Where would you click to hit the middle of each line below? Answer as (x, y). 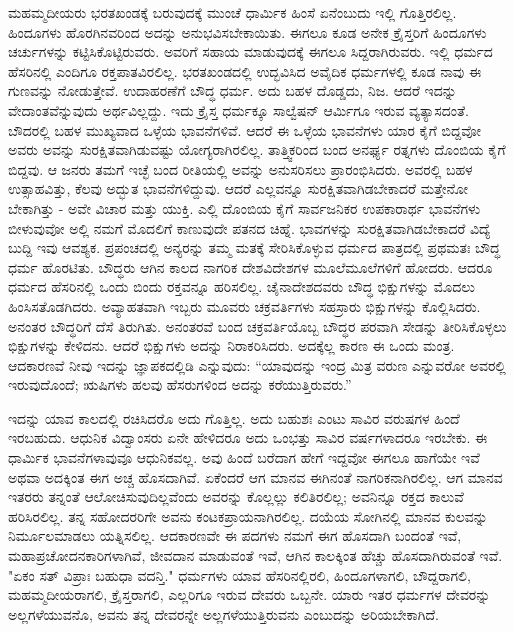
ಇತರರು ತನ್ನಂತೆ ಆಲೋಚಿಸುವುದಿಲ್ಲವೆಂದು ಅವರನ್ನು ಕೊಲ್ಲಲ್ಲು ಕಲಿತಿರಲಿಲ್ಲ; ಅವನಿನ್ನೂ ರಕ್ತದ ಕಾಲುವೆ (236, 496)
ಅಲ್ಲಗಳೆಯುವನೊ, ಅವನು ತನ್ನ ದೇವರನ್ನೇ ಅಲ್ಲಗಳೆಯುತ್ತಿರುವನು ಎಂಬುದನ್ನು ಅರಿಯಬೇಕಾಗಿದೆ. (223, 613)
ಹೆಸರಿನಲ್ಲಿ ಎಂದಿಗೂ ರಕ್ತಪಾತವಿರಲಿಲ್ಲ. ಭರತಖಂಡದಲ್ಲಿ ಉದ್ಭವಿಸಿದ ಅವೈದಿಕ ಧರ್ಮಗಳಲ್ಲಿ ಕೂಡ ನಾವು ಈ (245, 70)
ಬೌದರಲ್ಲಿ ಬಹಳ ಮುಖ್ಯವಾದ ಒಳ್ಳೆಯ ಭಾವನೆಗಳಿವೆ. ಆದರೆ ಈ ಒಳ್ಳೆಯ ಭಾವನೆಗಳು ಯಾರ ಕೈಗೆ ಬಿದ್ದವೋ (244, 129)
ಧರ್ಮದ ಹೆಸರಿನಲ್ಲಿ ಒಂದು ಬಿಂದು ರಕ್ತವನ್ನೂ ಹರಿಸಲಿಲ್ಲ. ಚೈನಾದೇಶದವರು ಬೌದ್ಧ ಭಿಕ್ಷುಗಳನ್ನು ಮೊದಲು (241, 286)
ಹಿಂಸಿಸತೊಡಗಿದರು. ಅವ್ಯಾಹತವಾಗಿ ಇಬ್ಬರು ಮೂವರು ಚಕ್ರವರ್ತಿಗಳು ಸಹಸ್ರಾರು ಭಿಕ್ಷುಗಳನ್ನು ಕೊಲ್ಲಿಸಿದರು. (244, 305)
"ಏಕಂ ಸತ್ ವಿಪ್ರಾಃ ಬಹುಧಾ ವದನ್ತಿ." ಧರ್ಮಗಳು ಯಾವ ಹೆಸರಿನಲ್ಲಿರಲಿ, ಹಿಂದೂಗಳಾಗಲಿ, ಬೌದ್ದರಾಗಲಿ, (239, 574)
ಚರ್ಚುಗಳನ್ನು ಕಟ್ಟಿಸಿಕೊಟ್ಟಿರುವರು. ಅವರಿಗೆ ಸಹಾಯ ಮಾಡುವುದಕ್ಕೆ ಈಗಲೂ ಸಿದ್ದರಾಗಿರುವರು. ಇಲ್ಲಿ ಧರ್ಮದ (250, 51)
